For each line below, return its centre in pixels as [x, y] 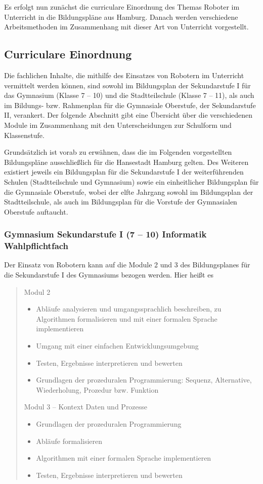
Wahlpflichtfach [36, 246]
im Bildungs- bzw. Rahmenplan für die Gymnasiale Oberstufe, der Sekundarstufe [130, 105]
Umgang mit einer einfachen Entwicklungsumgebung [117, 345]
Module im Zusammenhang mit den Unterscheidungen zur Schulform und [118, 125]
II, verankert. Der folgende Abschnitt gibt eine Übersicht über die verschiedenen [128, 115]
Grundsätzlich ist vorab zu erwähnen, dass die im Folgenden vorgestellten [118, 152]
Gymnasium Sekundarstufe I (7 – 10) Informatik [105, 234]
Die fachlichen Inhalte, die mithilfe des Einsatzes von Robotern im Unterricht [124, 75]
